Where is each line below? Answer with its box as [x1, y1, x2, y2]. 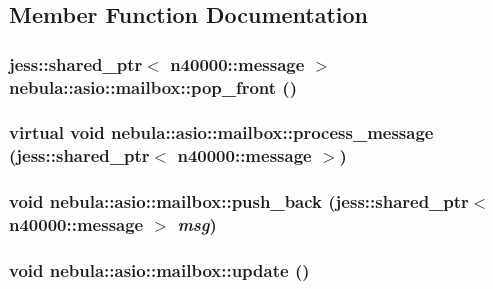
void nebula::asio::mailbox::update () [9, 258, 310, 282]
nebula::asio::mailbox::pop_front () [9, 74, 297, 99]
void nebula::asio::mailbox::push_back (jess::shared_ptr [9, 189, 469, 214]
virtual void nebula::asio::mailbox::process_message [9, 120, 434, 145]
